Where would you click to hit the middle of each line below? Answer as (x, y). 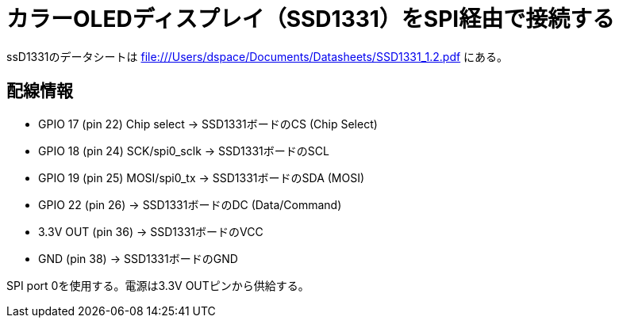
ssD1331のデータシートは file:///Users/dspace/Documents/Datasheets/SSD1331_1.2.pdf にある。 (258, 56)
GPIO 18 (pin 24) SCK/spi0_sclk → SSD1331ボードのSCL (184, 151)
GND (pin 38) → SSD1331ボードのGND (138, 258)
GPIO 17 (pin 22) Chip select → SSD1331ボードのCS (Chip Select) (208, 124)
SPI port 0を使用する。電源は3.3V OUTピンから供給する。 (158, 285)
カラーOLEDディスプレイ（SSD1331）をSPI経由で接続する (311, 19)
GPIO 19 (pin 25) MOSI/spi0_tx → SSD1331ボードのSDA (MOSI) (202, 177)
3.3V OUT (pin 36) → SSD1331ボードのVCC (151, 231)
